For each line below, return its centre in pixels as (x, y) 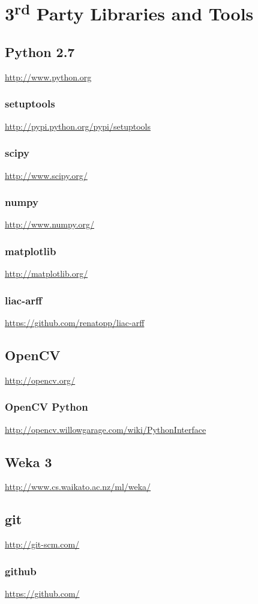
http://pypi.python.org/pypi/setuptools (78, 126)
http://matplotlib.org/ (46, 273)
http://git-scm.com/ (42, 544)
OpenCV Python (46, 407)
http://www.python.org (48, 77)
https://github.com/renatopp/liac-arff (75, 322)
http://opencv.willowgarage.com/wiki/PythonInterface (106, 429)
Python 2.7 (40, 52)
